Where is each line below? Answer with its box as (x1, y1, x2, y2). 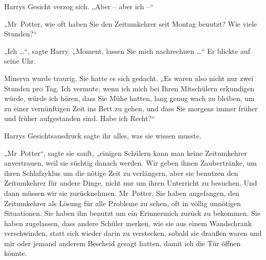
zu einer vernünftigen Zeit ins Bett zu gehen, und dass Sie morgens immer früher (4, 103, 258, 113)
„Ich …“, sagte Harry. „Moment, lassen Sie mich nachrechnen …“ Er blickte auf (4, 45, 250, 56)
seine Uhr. (4, 55, 36, 66)
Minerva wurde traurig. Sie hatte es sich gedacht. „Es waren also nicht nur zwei (4, 72, 254, 83)
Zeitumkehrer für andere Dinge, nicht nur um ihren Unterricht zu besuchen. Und (4, 177, 257, 188)
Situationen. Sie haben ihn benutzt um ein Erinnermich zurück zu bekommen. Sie (4, 208, 260, 218)
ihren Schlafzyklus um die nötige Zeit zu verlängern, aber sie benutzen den (4, 167, 238, 178)
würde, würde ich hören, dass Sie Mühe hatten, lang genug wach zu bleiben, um (4, 93, 255, 104)
